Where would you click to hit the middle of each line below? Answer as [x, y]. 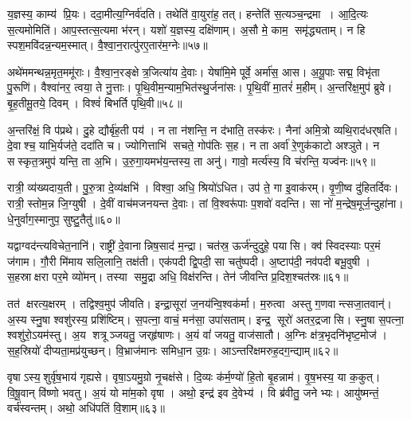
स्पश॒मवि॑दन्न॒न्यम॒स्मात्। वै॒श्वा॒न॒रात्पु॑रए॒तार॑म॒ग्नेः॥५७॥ [108, 45]
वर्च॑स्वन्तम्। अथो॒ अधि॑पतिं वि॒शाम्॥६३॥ [86, 408]
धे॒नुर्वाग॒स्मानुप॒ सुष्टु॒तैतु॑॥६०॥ [64, 218]
